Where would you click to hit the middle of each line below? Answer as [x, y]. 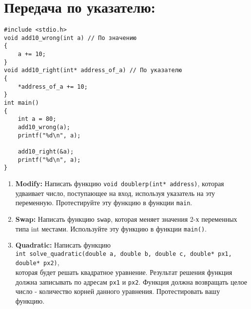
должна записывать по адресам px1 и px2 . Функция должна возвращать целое [131, 281]
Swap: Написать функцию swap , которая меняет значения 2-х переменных [126, 219]
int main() [21, 103]
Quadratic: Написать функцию [63, 245]
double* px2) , [37, 262]
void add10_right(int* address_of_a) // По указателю [93, 70]
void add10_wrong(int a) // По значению [70, 38]
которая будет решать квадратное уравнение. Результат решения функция [124, 272]
